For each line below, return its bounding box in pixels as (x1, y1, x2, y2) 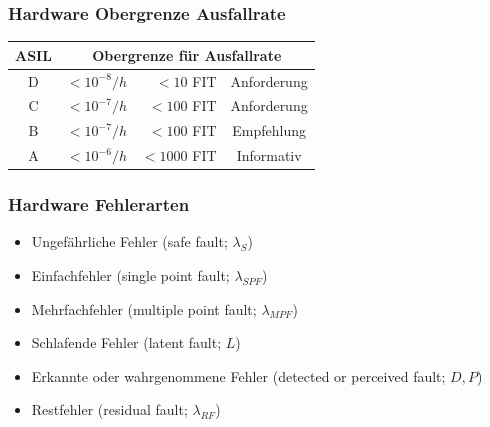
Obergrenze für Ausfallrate (92, 44, 282, 65)
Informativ (236, 145, 302, 166)
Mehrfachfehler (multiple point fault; (31, 298, 257, 319)
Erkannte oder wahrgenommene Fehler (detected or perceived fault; (31, 365, 446, 386)
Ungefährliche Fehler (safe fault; (31, 231, 228, 252)
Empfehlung (232, 120, 306, 141)
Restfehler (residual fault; (31, 399, 188, 420)
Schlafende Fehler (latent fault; (31, 332, 222, 353)
